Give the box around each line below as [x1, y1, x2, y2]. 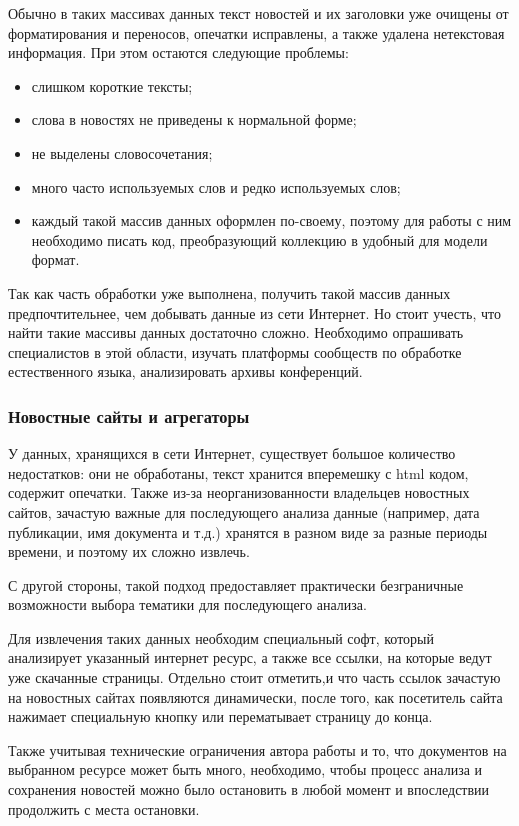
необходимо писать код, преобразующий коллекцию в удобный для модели [31, 229, 488, 250]
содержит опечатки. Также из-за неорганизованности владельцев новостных [8, 482, 470, 503]
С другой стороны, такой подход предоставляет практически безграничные [8, 574, 464, 595]
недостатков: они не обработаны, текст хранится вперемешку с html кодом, [8, 462, 469, 483]
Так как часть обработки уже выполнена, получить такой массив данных [8, 282, 451, 303]
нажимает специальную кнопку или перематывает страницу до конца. [8, 706, 433, 727]
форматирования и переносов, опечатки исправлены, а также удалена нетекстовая [8, 22, 505, 43]
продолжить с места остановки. [8, 798, 200, 819]
